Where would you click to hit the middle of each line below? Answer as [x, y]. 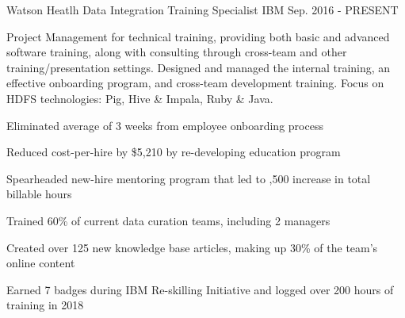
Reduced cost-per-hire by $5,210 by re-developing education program [174, 152]
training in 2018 [45, 305]
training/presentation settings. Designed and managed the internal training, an [199, 67]
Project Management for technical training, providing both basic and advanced [198, 36]
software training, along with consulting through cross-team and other [177, 52]
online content [41, 263]
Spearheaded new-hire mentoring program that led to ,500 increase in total [189, 178]
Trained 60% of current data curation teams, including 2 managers [168, 220]
